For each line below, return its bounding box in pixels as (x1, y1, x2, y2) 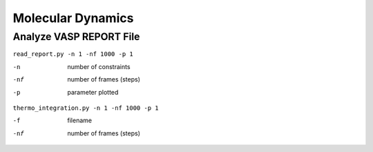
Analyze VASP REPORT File (12, 30, 140, 43)
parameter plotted (67, 88, 119, 96)
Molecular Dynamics (12, 10, 134, 26)
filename (67, 116, 93, 124)
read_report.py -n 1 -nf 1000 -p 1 (12, 50, 134, 58)
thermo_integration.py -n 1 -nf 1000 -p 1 (12, 104, 159, 112)
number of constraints (67, 62, 131, 70)
